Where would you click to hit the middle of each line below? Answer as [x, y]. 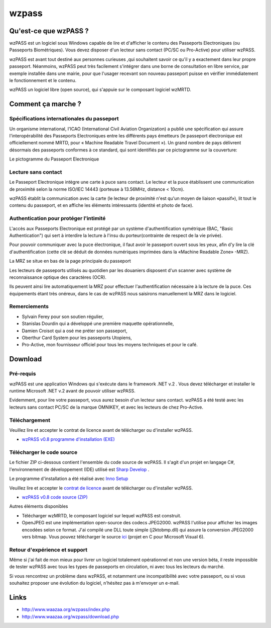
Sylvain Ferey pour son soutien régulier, [63, 317]
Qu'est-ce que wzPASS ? [49, 31]
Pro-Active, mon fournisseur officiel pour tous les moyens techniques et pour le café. [110, 345]
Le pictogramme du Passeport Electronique [54, 159]
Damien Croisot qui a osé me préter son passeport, [75, 331]
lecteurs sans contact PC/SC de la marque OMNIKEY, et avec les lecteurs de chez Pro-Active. [106, 407]
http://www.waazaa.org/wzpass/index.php [66, 609]
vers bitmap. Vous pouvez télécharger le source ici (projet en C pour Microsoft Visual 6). [113, 536]
